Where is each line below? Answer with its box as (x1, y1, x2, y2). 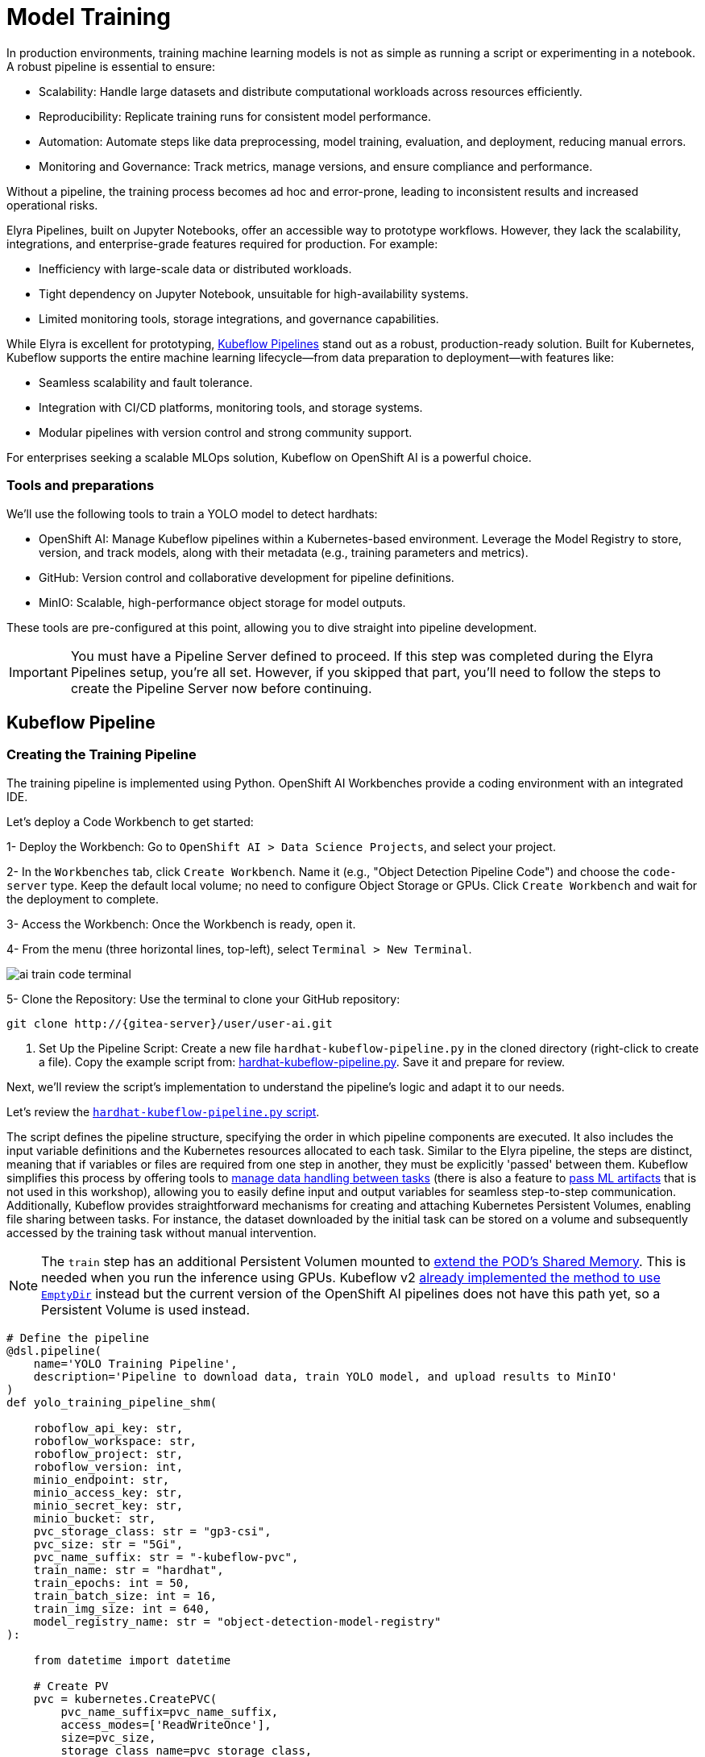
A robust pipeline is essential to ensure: (6, 59, 215, 73)
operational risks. (6, 197, 98, 212)
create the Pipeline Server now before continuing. (70, 679, 372, 696)
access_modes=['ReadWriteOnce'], (60, 1718, 272, 1731)
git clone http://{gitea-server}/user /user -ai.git (6, 1016, 333, 1030)
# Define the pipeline (6, 1331, 150, 1344)
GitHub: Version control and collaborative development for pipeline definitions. (39, 570, 454, 584)
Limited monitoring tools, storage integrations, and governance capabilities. (39, 311, 439, 326)
